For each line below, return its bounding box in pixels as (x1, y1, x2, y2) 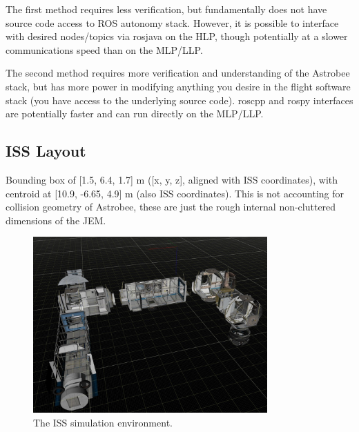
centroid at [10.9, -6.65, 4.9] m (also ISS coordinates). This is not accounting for (6, 186, 345, 200)
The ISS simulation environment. (33, 415, 173, 429)
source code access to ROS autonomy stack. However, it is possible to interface (6, 15, 339, 30)
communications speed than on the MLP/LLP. (6, 42, 203, 57)
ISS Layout (6, 140, 86, 161)
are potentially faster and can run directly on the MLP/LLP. (6, 106, 264, 121)
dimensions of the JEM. (6, 213, 106, 227)
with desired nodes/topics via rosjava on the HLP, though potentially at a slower (6, 29, 348, 43)
